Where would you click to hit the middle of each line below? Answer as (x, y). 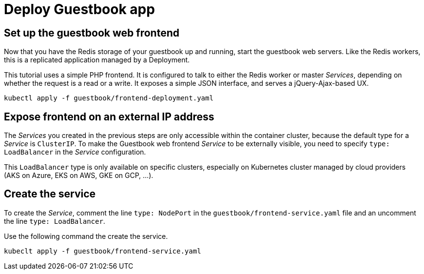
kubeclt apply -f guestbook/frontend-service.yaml (103, 251)
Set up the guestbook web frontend (92, 33)
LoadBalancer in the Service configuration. (75, 152)
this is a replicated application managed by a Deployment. (97, 60)
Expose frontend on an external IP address (109, 117)
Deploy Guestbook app (79, 9)
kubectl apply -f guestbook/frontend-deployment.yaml (109, 98)
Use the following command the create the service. (86, 236)
